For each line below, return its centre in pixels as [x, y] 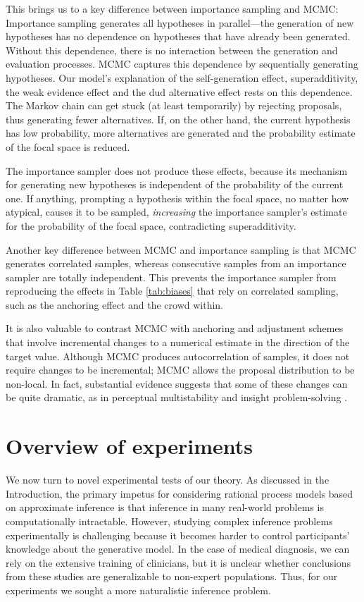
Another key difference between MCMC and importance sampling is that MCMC [181, 249]
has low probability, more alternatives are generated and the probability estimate [181, 133]
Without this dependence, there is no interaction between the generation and [172, 50]
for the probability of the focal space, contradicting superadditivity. [151, 225]
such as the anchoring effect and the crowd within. [114, 304]
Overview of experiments [129, 446]
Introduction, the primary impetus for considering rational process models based [180, 493]
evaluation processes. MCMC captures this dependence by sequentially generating [182, 64]
